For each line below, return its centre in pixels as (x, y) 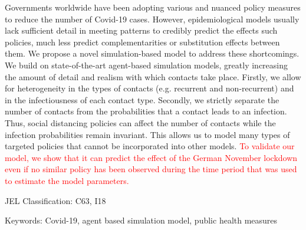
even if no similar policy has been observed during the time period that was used (151, 169)
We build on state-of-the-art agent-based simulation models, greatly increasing (147, 65)
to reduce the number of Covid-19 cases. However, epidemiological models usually (152, 19)
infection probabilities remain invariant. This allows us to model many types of (147, 134)
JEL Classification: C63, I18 (55, 200)
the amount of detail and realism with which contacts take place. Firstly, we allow (153, 76)
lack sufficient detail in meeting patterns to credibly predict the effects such (141, 30)
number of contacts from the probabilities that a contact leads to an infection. (146, 111)
